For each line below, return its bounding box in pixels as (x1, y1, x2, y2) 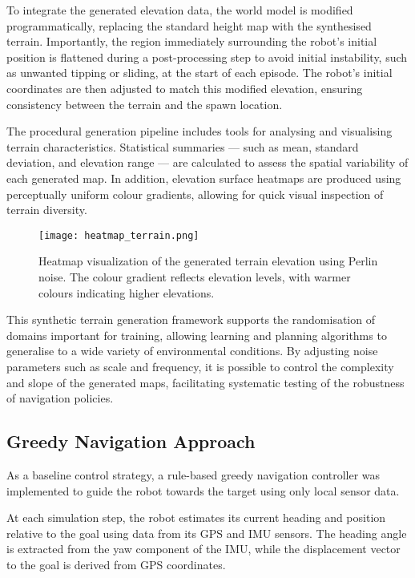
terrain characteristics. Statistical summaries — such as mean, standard (6, 138, 359, 155)
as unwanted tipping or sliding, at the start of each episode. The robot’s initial (6, 64, 393, 81)
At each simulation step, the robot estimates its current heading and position (6, 509, 386, 526)
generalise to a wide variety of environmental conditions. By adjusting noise (6, 342, 378, 359)
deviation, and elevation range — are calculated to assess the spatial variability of (6, 154, 409, 171)
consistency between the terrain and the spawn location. (6, 95, 283, 112)
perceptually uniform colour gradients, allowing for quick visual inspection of (6, 185, 384, 202)
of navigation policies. (6, 390, 114, 406)
